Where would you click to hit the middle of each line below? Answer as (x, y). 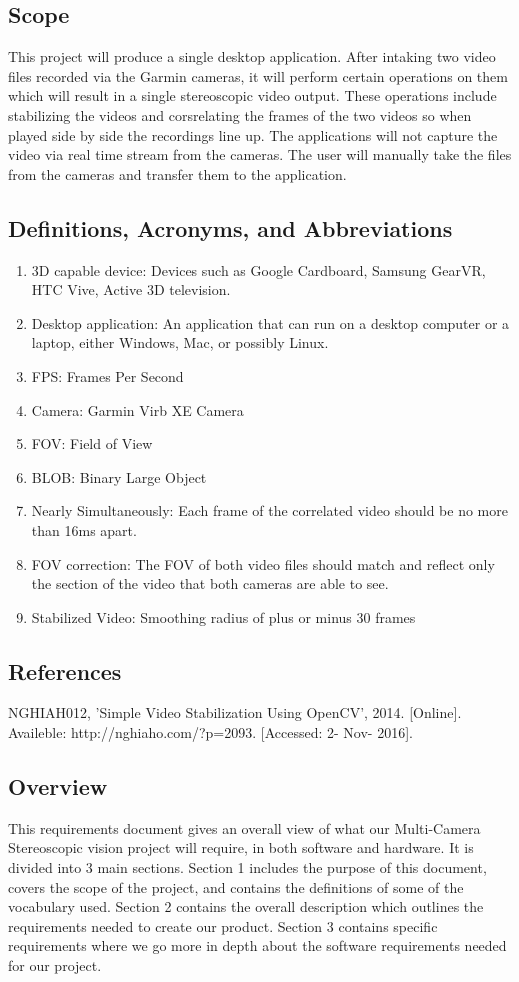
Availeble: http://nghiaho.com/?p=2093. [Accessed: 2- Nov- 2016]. (210, 732)
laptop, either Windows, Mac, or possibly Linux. (180, 342)
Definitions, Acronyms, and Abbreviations (230, 227)
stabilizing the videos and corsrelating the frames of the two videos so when (240, 114)
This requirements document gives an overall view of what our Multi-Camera (244, 827)
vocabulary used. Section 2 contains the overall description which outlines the (246, 906)
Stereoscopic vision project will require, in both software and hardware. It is (241, 847)
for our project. (55, 965)
